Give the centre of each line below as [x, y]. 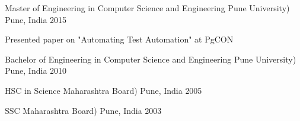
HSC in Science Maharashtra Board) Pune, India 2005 [103, 90]
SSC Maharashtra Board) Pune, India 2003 [83, 110]
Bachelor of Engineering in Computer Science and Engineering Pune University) [151, 59]
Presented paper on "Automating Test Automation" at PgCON [119, 39]
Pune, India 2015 [36, 19]
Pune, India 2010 [36, 71]
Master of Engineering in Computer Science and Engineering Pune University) [147, 8]
